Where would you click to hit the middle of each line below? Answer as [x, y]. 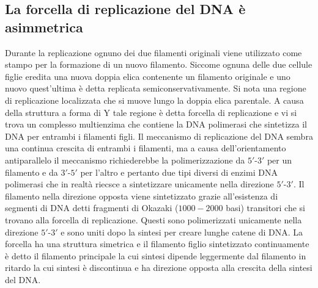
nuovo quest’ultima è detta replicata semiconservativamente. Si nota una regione [156, 88]
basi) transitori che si [266, 208]
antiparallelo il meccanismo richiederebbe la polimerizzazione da [125, 160]
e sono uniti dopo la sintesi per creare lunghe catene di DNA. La [182, 232]
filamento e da [31, 172]
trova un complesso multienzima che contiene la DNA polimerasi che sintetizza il [156, 124]
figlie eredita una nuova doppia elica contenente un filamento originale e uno [148, 76]
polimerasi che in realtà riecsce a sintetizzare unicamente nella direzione [139, 184]
